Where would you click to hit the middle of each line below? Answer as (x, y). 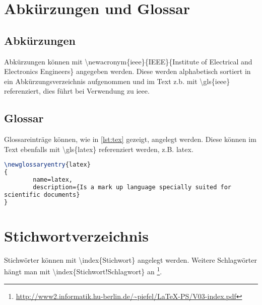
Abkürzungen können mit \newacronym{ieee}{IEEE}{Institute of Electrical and (128, 61)
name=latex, (53, 180)
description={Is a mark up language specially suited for (132, 187)
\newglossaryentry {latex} (47, 165)
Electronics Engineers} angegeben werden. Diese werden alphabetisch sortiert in (127, 71)
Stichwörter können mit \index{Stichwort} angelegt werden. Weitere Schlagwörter (130, 259)
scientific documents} (42, 195)
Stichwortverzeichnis (76, 235)
